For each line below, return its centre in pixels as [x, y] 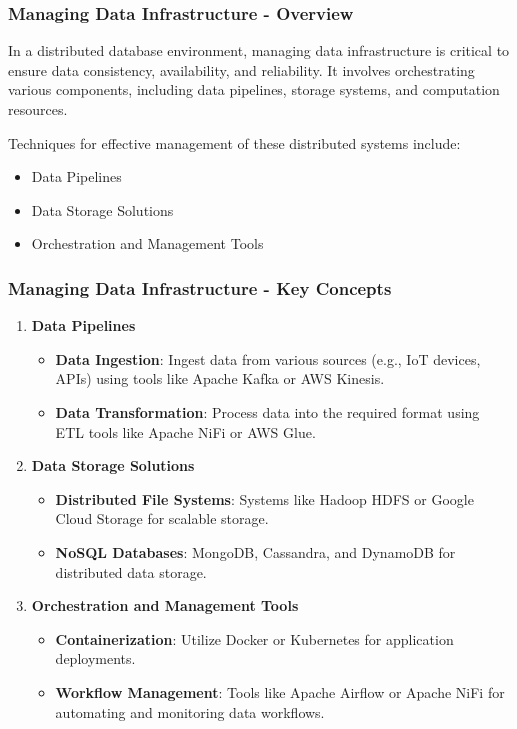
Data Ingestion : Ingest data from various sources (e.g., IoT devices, [268, 358]
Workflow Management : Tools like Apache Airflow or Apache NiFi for [280, 691]
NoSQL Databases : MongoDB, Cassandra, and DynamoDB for [255, 551]
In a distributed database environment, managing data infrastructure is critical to [259, 50]
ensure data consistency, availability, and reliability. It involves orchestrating [241, 69]
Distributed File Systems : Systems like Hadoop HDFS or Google [264, 498]
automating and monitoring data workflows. [190, 711]
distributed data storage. [131, 571]
